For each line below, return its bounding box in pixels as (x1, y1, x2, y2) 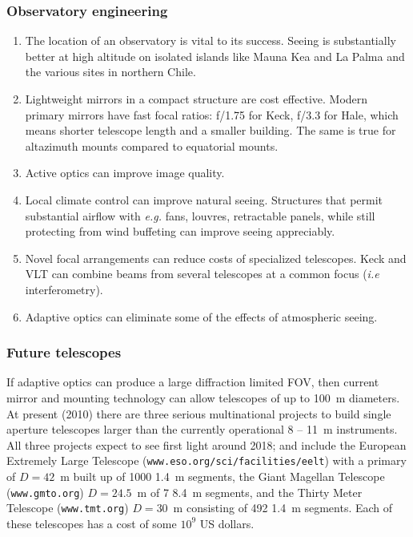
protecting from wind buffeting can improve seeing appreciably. (25, 223, 335, 240)
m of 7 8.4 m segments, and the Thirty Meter (137, 483, 363, 500)
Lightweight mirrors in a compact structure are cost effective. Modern (25, 91, 368, 107)
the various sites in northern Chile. (25, 63, 196, 80)
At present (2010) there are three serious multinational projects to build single (6, 405, 391, 422)
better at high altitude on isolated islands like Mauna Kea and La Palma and (25, 47, 405, 64)
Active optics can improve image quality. (25, 164, 225, 181)
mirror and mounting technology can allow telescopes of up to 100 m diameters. (6, 389, 400, 406)
